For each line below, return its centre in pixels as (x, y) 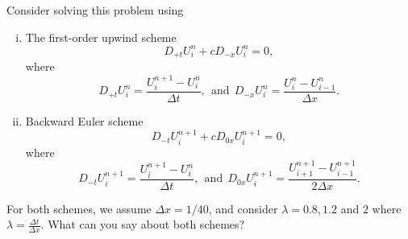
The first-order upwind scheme (101, 37)
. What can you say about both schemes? (143, 224)
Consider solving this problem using (95, 10)
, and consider (243, 208)
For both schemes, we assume (79, 208)
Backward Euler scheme (84, 121)
